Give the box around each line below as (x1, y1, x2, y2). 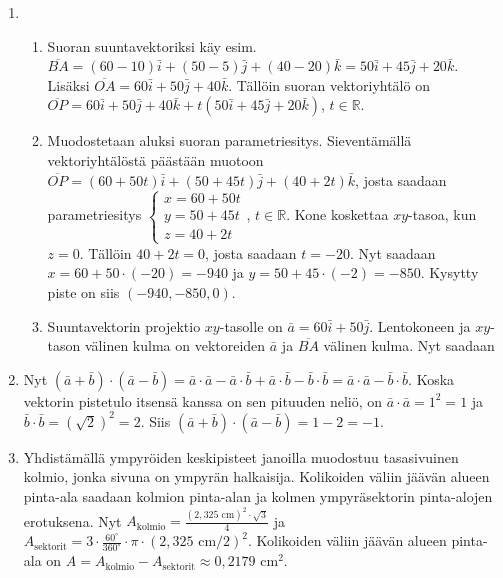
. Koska (408, 368, 455, 389)
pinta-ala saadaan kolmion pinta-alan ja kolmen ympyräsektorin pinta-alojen (23, 486, 493, 506)
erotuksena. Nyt (23, 510, 122, 531)
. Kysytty (420, 262, 479, 283)
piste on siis (47, 281, 120, 302)
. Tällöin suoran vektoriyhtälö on (228, 74, 430, 95)
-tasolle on (219, 315, 283, 336)
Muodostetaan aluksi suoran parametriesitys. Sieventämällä (47, 130, 412, 151)
